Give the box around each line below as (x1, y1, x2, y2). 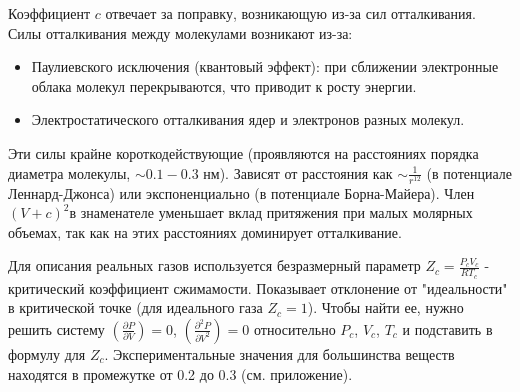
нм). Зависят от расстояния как (203, 162, 393, 183)
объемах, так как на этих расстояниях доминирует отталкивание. (8, 221, 402, 242)
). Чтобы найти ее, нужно (307, 297, 464, 318)
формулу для (8, 343, 86, 364)
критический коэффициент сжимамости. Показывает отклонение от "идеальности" (8, 277, 508, 298)
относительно (253, 318, 336, 339)
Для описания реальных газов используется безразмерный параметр (8, 255, 421, 276)
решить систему (8, 318, 105, 339)
